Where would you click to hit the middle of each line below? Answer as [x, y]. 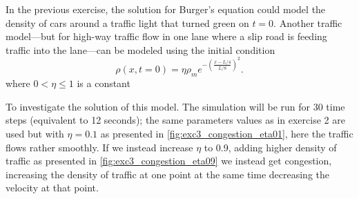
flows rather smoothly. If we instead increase [99, 147]
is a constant [104, 83]
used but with [35, 134]
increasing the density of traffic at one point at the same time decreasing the [167, 174]
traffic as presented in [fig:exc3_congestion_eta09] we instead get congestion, [169, 161]
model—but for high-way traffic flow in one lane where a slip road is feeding [166, 36]
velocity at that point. [52, 188]
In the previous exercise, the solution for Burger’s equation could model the [166, 9]
